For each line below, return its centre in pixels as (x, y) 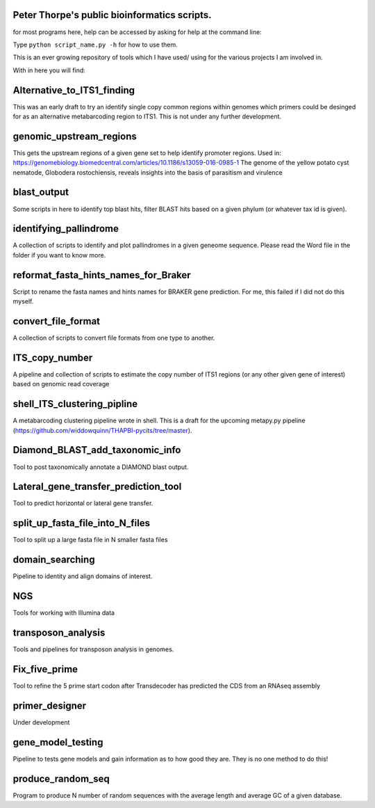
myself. (23, 301)
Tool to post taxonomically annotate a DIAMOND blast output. (101, 467)
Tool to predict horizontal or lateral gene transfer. (83, 503)
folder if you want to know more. (59, 255)
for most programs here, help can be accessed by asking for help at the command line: (137, 32)
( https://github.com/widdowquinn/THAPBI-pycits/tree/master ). (102, 430)
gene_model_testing (58, 742)
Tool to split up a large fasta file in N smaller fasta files (90, 540)
